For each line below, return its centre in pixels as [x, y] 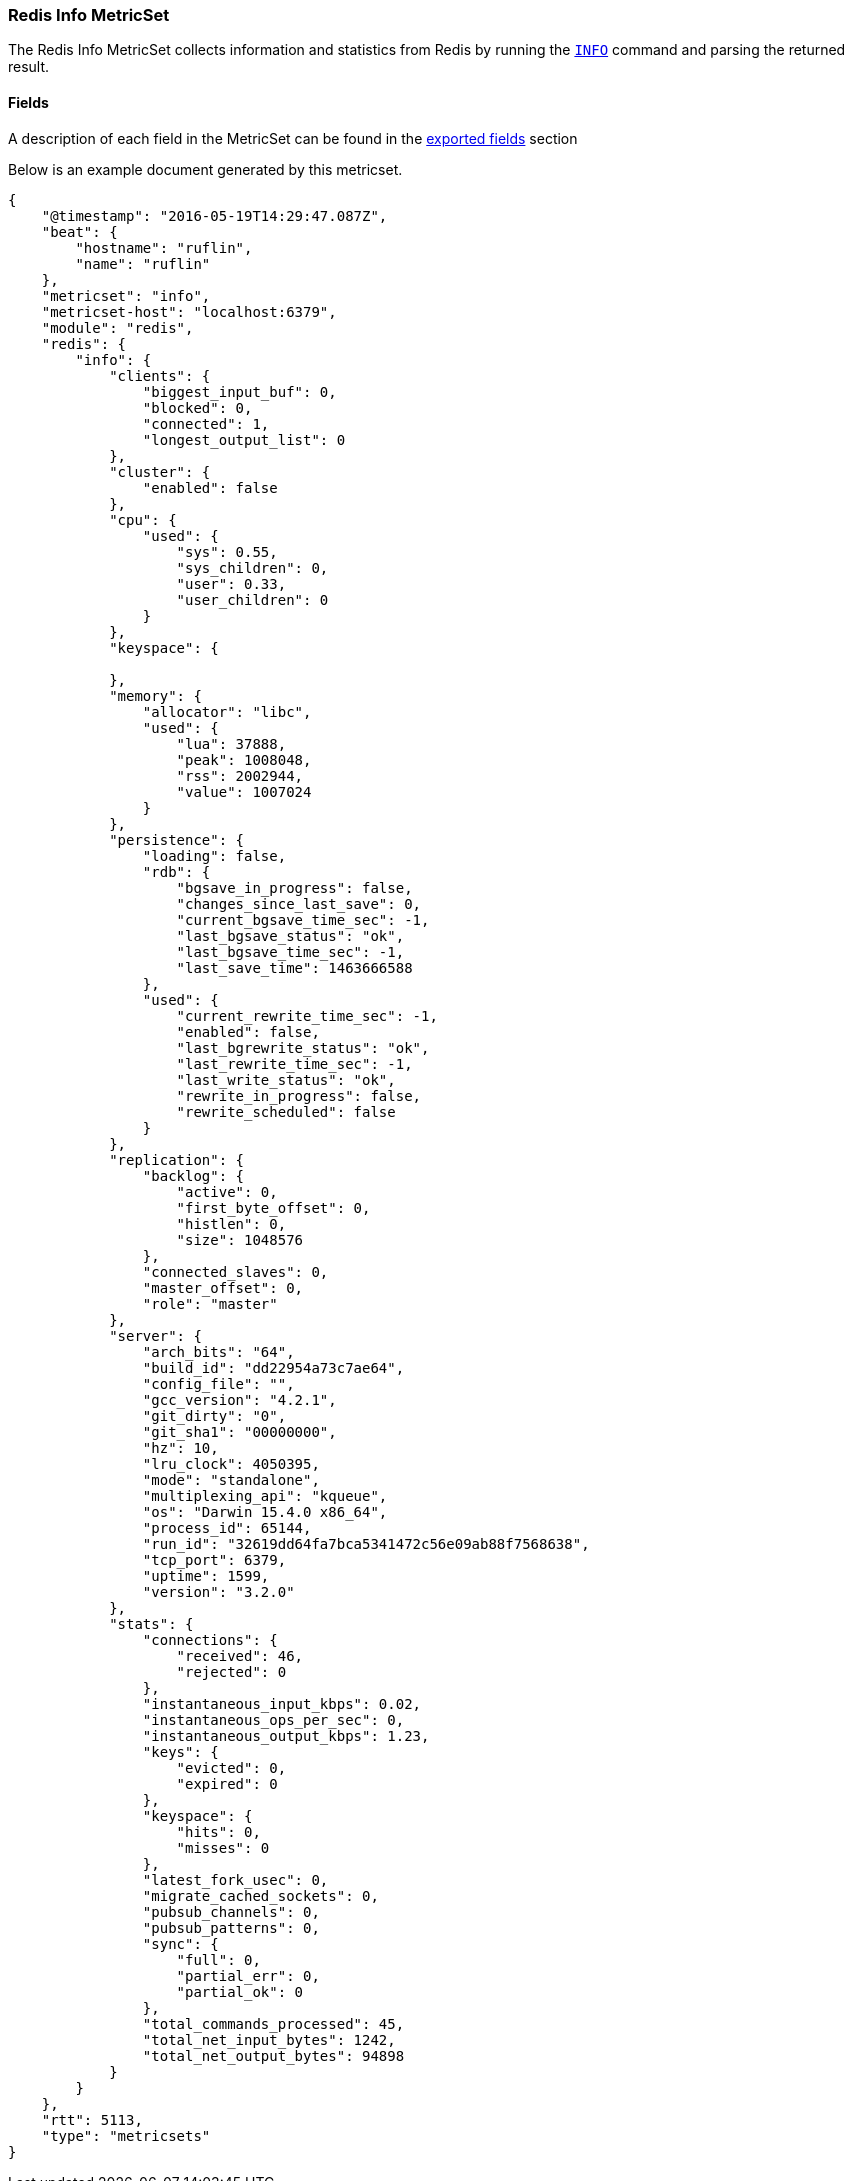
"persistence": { [177, 839]
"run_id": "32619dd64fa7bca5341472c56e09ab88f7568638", [366, 1543]
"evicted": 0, [231, 1767]
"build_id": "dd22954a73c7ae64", [273, 1367]
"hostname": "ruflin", [164, 247]
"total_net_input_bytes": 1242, [269, 2039]
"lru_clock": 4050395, [231, 1463]
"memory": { [155, 695]
